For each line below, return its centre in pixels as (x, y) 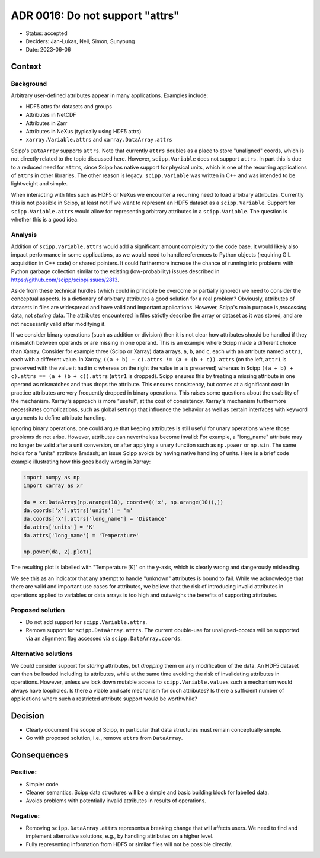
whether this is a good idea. (45, 219)
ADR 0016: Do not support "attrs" (95, 15)
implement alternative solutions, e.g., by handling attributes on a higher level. (120, 836)
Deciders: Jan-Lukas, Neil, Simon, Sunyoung (80, 41)
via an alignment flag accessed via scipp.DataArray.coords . (104, 638)
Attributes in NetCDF (51, 115)
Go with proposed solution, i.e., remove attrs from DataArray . (104, 738)
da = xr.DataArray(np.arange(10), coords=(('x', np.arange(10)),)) (124, 502)
